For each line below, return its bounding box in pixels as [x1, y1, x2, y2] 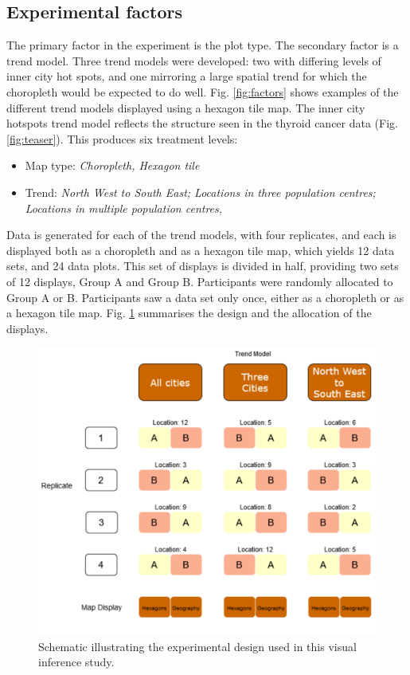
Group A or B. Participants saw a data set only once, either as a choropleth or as [6, 288, 404, 305]
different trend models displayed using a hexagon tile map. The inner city [6, 99, 365, 116]
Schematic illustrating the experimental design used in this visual [38, 638, 357, 654]
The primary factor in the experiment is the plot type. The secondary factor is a [6, 37, 399, 53]
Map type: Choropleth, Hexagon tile [25, 157, 200, 174]
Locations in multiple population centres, [25, 199, 223, 216]
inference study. [38, 653, 115, 670]
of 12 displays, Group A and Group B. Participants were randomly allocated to [6, 273, 393, 289]
